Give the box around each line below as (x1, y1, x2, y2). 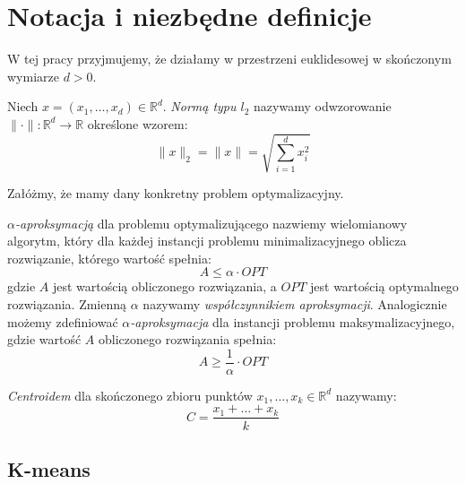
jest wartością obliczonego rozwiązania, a (52, 277, 277, 296)
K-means (7, 454, 91, 482)
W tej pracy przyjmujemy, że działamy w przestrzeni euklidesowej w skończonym (7, 49, 452, 68)
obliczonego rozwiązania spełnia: (98, 330, 277, 349)
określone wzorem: (87, 114, 188, 133)
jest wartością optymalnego (310, 277, 459, 296)
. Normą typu (162, 97, 237, 116)
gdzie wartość (7, 330, 82, 349)
